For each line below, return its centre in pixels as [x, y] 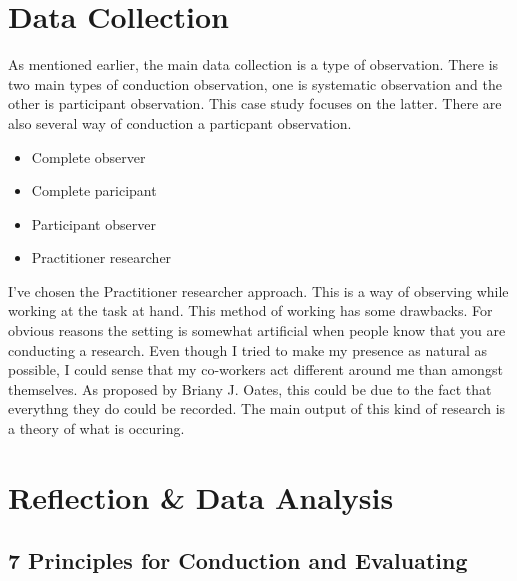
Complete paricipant [94, 190]
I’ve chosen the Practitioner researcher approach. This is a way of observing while [258, 290]
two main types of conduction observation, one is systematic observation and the [255, 83]
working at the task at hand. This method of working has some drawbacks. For [250, 310]
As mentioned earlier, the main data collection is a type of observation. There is [253, 64]
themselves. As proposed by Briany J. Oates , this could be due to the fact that [250, 388]
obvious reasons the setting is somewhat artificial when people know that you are [257, 330]
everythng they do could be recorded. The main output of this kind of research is [257, 408]
